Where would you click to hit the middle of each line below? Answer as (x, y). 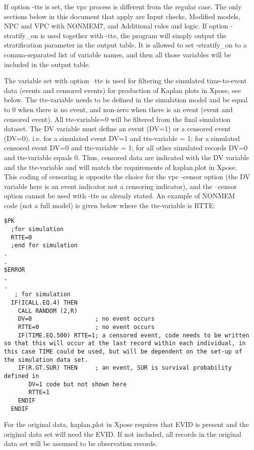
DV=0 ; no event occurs (86, 319)
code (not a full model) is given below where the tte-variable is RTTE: (110, 205)
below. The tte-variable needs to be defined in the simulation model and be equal (126, 100)
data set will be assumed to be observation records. (81, 443)
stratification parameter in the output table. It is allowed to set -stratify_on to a (125, 45)
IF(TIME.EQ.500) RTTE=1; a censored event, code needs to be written (134, 335)
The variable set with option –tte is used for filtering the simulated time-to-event (125, 81)
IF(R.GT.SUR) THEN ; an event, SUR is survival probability (125, 368)
